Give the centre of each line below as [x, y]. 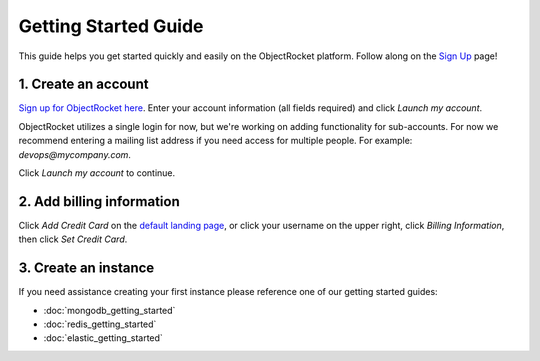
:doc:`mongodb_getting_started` [109, 310]
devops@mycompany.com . [75, 154]
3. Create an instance [86, 268]
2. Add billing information [99, 201]
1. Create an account [83, 84]
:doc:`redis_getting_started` [100, 324]
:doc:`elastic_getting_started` [103, 338]
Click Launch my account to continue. [97, 173]
